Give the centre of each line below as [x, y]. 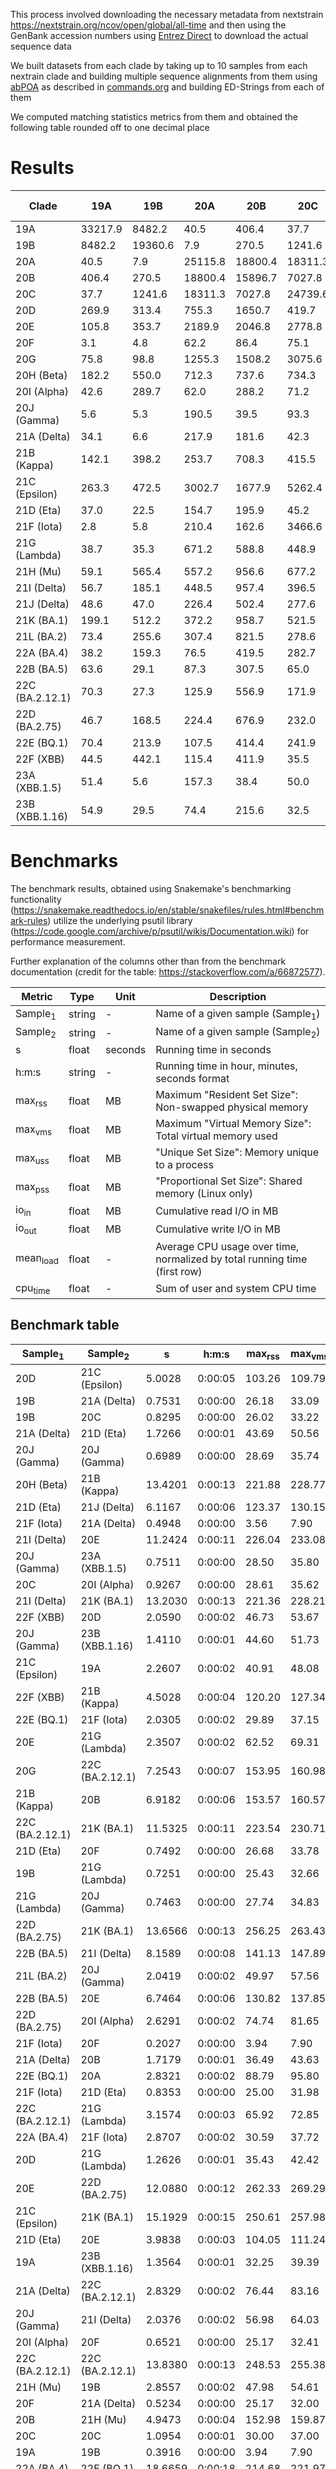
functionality [36, 899]
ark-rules [29, 920]
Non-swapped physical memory [232, 1107]
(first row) [179, 1271]
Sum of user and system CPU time [236, 1289]
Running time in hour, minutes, [226, 1066]
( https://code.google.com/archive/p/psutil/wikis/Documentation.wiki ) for [160, 931]
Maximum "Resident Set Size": [226, 1095]
